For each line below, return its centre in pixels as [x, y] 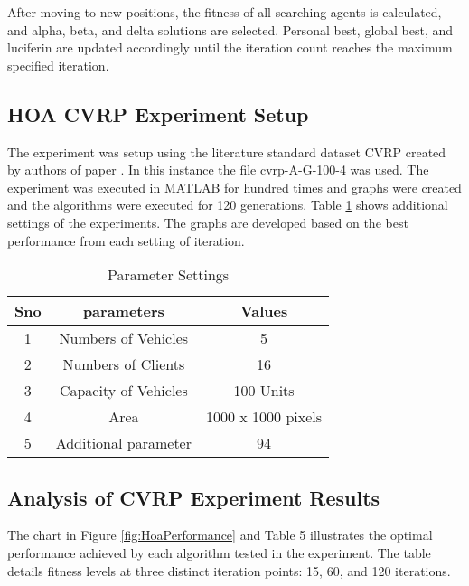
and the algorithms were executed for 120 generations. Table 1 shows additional [228, 205]
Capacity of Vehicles [123, 391]
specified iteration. [58, 65]
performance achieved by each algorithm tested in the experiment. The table [219, 552]
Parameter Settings [168, 275]
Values [264, 311]
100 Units [264, 391]
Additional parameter [123, 443]
